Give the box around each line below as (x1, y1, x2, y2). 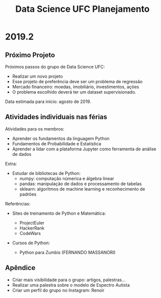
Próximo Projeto (5, 51, 55, 59)
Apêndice (5, 264, 36, 272)
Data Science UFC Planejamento (15, 3, 150, 15)
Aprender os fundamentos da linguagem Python (12, 135, 109, 141)
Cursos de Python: (12, 240, 50, 246)
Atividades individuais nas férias (5, 113, 107, 121)
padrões (19, 191, 37, 197)
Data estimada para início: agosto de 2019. (5, 99, 91, 104)
